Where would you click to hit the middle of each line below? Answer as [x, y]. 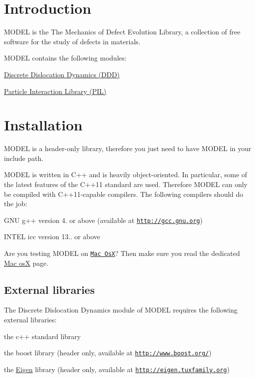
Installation [43, 125]
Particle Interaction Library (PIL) [55, 91]
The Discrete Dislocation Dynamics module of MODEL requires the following [121, 310]
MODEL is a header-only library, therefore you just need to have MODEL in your [128, 148]
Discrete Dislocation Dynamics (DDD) [62, 74]
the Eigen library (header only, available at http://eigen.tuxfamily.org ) [117, 369]
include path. [24, 158]
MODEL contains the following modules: [65, 58]
